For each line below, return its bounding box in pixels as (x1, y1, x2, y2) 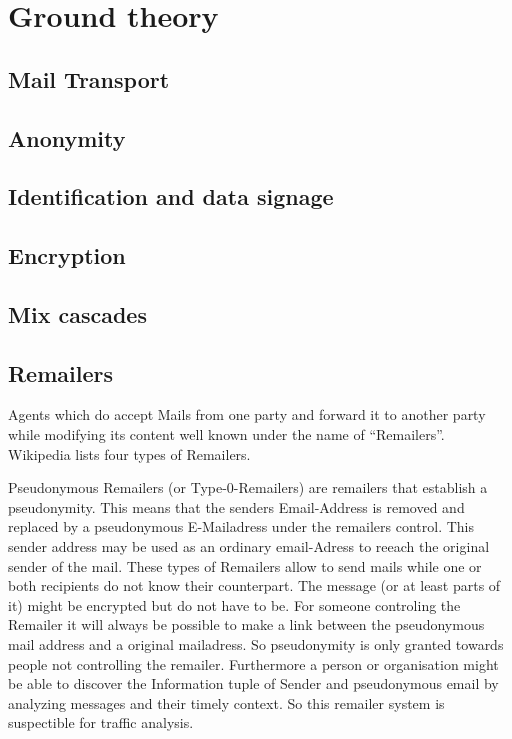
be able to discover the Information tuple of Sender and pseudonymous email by (8, 673, 499, 694)
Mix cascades (8, 298, 147, 329)
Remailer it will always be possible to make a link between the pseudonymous (8, 614, 485, 635)
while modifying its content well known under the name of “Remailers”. (8, 424, 445, 445)
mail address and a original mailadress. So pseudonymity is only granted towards (8, 634, 504, 655)
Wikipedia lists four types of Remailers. (8, 443, 251, 464)
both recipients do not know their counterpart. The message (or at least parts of (8, 575, 501, 596)
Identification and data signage (8, 181, 334, 212)
